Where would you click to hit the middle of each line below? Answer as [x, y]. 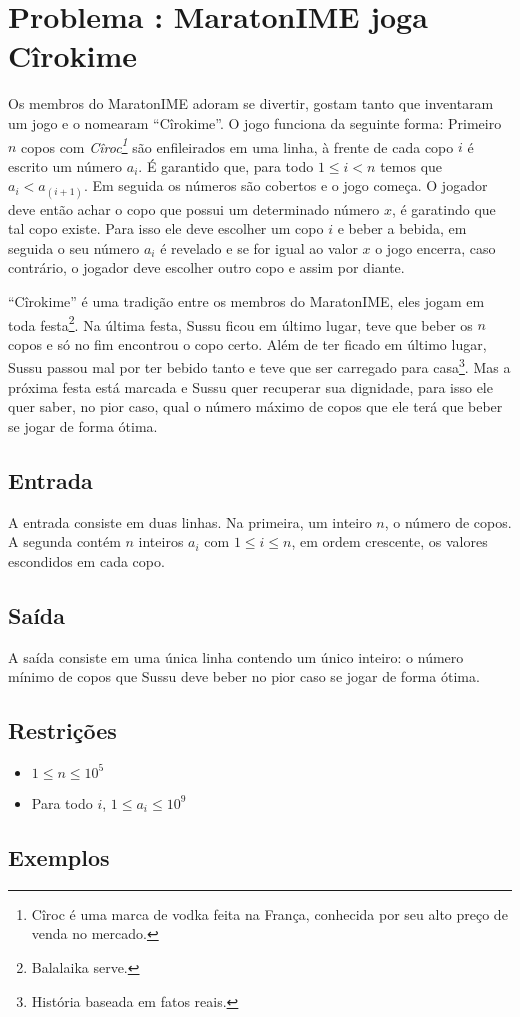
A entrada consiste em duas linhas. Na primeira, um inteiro [190, 521]
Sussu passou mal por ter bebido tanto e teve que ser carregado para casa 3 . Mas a [259, 365]
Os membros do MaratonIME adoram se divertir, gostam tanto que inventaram [251, 103]
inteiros [161, 541]
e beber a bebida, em [402, 228]
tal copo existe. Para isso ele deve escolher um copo [166, 228]
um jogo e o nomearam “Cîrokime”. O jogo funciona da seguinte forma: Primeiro [255, 122]
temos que [411, 165]
